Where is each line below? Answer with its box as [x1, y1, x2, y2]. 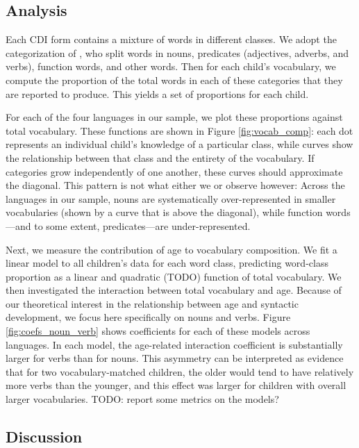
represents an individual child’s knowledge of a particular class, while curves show [6, 137, 353, 151]
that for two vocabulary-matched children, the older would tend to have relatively [6, 364, 354, 379]
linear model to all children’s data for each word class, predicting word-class [6, 256, 328, 270]
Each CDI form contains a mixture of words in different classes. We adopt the [6, 32, 337, 47]
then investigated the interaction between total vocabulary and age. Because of [6, 283, 342, 297]
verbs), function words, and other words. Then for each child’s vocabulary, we [6, 59, 336, 74]
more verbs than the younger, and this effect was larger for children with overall [6, 378, 347, 392]
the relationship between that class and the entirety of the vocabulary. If [6, 150, 315, 165]
